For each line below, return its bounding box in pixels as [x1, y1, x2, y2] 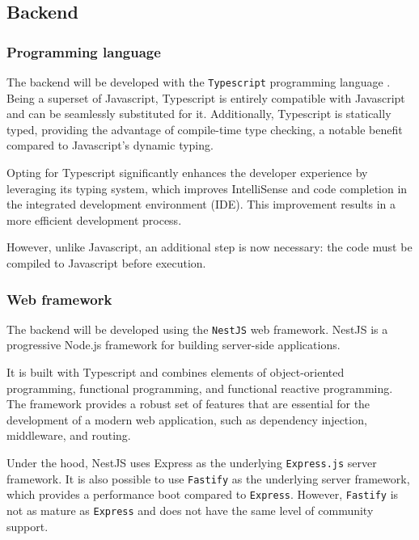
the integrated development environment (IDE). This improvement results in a [6, 196, 396, 213]
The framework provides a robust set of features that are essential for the [6, 395, 370, 412]
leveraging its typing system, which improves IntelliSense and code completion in [6, 179, 408, 196]
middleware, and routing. [6, 427, 131, 444]
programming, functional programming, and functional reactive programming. [6, 379, 393, 396]
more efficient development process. [6, 211, 182, 228]
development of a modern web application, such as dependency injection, [6, 411, 367, 428]
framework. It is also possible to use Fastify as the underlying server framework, [6, 470, 410, 487]
